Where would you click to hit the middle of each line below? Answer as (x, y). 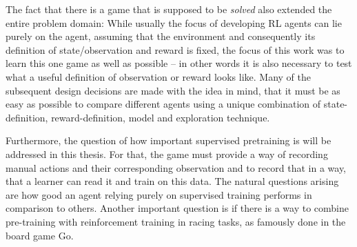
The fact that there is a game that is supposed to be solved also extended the (169, 9)
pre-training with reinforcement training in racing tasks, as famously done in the (176, 221)
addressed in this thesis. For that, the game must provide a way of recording (167, 154)
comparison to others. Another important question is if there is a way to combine (177, 208)
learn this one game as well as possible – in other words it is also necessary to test (179, 63)
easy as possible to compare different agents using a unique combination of (163, 104)
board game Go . (40, 235)
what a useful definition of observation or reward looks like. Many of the (158, 76)
